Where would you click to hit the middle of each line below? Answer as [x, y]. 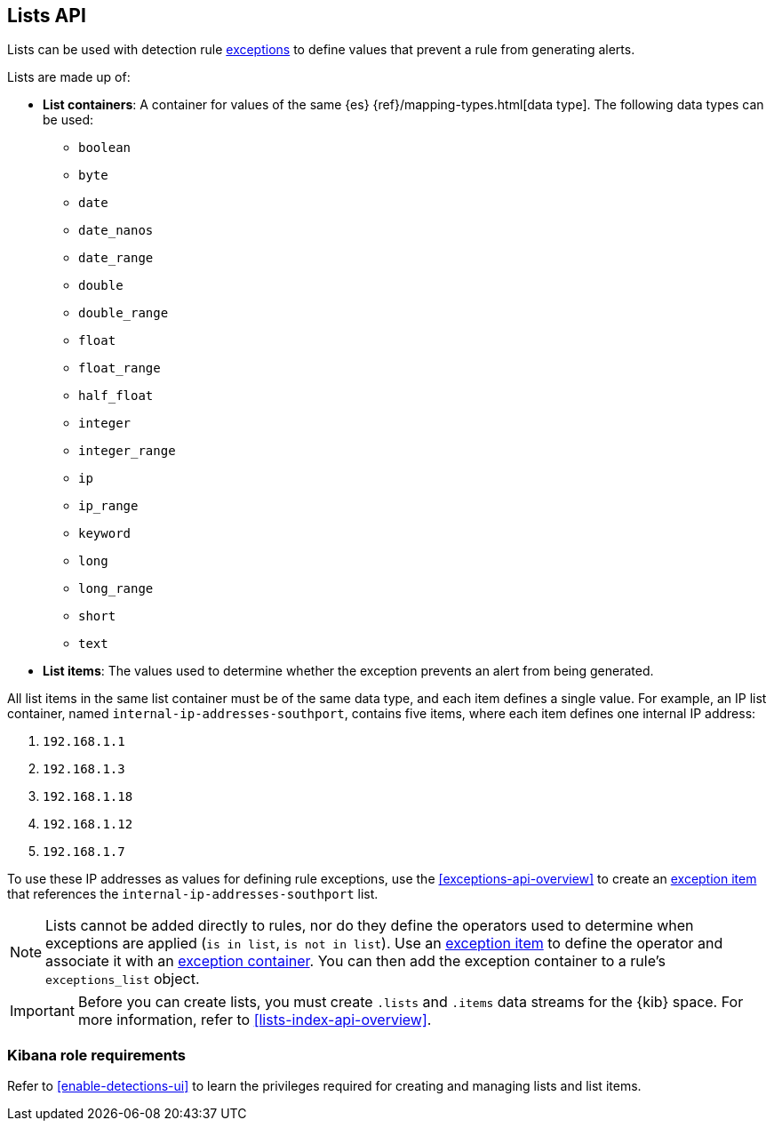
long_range [116, 589]
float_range [120, 368]
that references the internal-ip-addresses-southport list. [193, 894]
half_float [116, 396]
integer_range [127, 451]
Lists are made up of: [69, 77]
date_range [116, 258]
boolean [105, 148]
